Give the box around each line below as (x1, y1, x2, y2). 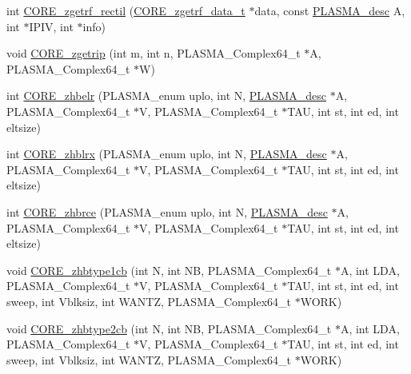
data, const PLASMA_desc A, (254, 2, 405, 18)
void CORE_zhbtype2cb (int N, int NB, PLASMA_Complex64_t (6, 320, 332, 336)
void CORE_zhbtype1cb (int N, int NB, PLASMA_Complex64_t (6, 261, 332, 278)
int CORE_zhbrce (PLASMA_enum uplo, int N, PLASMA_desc (6, 203, 328, 220)
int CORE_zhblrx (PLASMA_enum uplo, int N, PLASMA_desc (6, 145, 327, 162)
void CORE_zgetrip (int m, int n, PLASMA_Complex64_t (6, 45, 301, 62)
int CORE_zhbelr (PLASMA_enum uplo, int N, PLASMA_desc (6, 87, 326, 104)
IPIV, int (29, 18, 74, 34)
